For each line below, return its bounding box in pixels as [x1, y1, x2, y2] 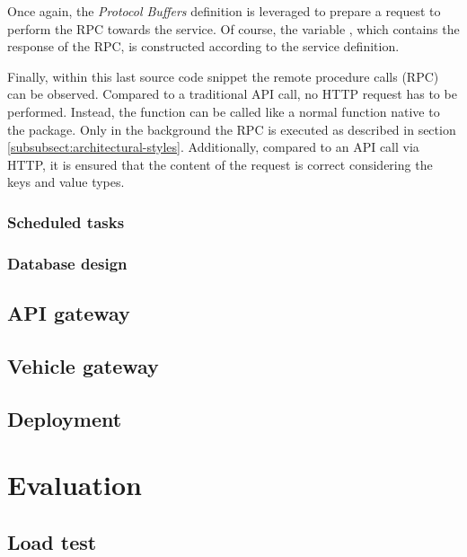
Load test [7, 527, 97, 555]
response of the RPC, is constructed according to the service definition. [7, 37, 400, 56]
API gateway [7, 299, 130, 327]
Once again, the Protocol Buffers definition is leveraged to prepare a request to [7, 2, 441, 20]
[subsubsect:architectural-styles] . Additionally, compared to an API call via [7, 137, 419, 156]
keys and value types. [7, 172, 125, 191]
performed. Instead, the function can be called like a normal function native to [7, 102, 440, 120]
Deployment [7, 404, 122, 432]
